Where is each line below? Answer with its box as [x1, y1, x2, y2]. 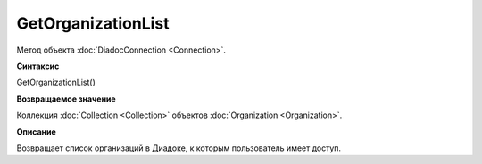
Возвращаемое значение [16, 94, 116, 104]
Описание [16, 126, 57, 137]
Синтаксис [16, 61, 60, 71]
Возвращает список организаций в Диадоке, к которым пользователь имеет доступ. [16, 143, 342, 153]
